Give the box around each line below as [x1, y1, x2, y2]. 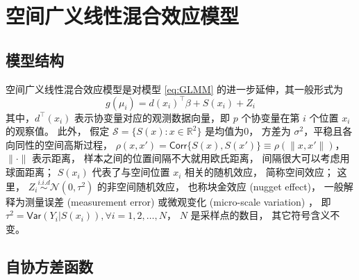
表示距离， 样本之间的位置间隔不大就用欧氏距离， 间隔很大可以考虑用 [32, 151, 350, 165]
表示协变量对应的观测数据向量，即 [74, 110, 231, 124]
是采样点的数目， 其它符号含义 [190, 208, 331, 222]
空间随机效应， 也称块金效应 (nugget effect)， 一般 [117, 179, 344, 193]
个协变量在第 [241, 110, 300, 124]
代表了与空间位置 [92, 165, 170, 179]
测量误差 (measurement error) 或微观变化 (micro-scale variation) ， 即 [24, 194, 331, 208]
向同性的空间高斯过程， [6, 137, 112, 151]
